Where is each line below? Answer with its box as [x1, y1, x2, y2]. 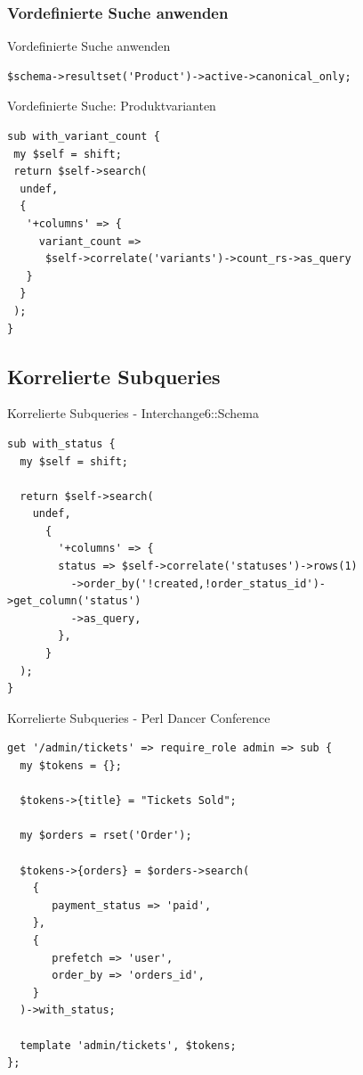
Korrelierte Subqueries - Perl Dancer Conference [7, 708, 270, 726]
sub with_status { [7, 437, 116, 450]
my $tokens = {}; [20, 759, 122, 773]
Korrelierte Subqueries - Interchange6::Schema [7, 404, 259, 423]
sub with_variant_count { [7, 130, 160, 143]
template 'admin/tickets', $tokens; [20, 1038, 237, 1052]
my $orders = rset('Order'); [20, 829, 192, 842]
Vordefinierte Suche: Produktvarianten [7, 96, 216, 115]
